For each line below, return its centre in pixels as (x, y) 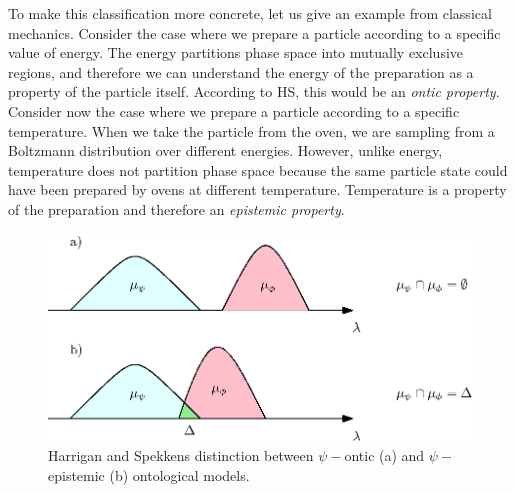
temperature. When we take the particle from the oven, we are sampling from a (251, 130)
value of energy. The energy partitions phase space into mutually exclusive (236, 52)
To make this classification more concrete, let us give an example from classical (250, 13)
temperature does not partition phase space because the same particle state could (258, 169)
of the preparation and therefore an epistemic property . (176, 208)
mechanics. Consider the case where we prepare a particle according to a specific (254, 32)
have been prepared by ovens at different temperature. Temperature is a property (257, 189)
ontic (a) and (384, 454)
